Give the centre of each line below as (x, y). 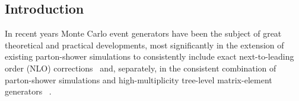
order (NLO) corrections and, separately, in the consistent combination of (141, 68)
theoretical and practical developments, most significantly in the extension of (144, 45)
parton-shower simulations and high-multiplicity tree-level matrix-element (139, 79)
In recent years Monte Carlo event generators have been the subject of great (143, 33)
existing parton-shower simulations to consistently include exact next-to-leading (149, 56)
